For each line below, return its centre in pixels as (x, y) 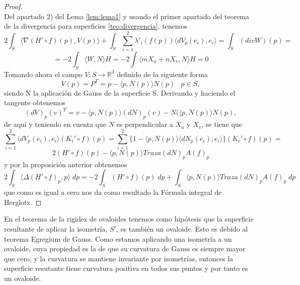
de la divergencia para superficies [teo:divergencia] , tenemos (96, 26)
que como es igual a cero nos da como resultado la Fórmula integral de (113, 192)
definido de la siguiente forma (162, 74)
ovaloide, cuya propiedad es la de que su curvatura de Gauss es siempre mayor (125, 248)
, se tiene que (222, 124)
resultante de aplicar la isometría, (56, 228)
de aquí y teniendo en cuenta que (55, 124)
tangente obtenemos (35, 102)
